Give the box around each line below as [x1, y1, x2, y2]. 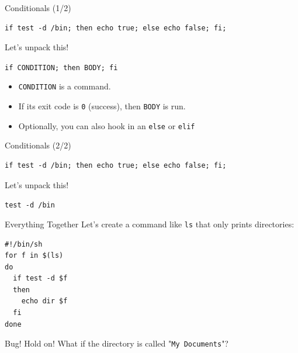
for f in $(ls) [5, 251, 64, 260]
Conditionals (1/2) [5, 2, 71, 13]
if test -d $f [13, 274, 68, 283]
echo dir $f [21, 297, 68, 306]
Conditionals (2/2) [5, 139, 71, 151]
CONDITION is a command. [18, 80, 111, 92]
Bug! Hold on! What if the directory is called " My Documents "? [5, 337, 228, 349]
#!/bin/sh [5, 240, 43, 248]
